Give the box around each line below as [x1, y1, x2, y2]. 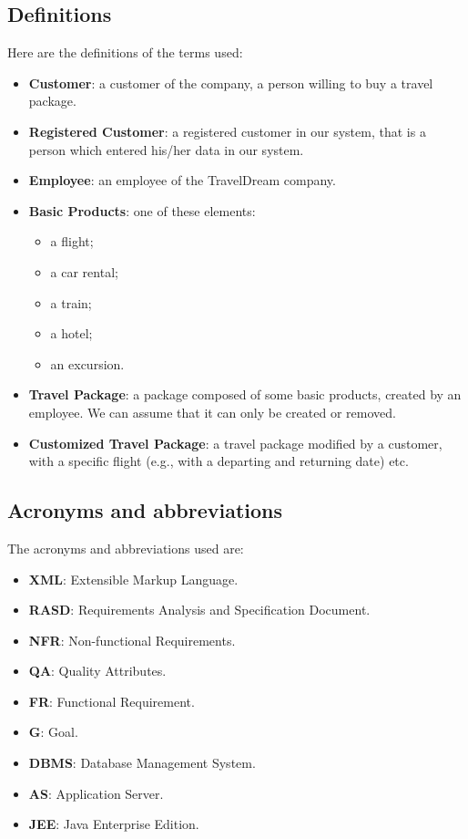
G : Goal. [28, 722, 78, 741]
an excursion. [50, 354, 125, 373]
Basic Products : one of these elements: [28, 201, 256, 220]
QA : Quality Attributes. [28, 661, 167, 680]
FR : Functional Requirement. [28, 691, 195, 710]
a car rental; [50, 262, 118, 281]
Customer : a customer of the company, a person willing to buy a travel [28, 73, 433, 92]
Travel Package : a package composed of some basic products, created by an [28, 385, 462, 404]
